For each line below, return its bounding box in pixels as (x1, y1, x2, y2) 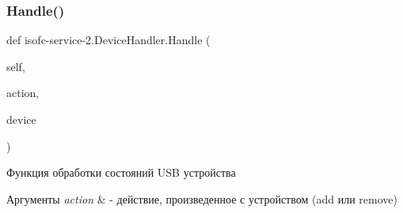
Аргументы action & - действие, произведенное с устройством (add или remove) (6, 190, 397, 207)
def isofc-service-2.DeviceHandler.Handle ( (6, 32, 211, 48)
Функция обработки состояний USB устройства (6, 164, 236, 181)
